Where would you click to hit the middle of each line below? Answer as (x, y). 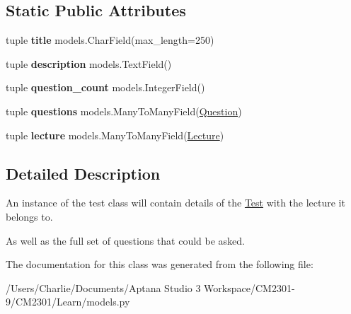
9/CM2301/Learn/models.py (68, 302)
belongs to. (29, 216)
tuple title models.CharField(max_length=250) (110, 40)
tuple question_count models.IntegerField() (105, 87)
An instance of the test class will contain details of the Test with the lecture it (175, 203)
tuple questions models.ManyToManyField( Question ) (124, 111)
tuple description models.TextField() (89, 63)
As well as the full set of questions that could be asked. (125, 240)
